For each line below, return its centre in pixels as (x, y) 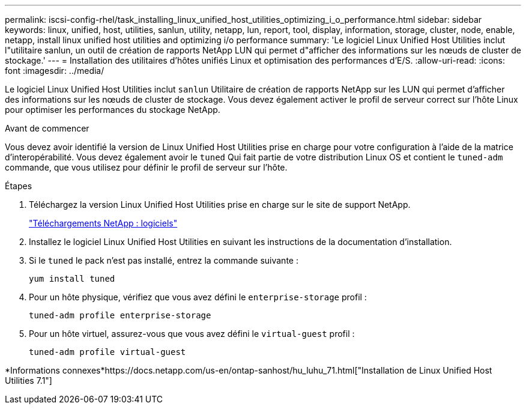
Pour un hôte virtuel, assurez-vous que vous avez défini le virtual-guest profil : (192, 334)
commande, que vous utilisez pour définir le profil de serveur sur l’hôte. (146, 167)
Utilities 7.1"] (29, 380)
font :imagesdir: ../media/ (55, 71)
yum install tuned (72, 279)
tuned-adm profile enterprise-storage (120, 315)
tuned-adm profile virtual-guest (107, 352)
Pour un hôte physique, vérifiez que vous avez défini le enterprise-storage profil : (198, 297)
